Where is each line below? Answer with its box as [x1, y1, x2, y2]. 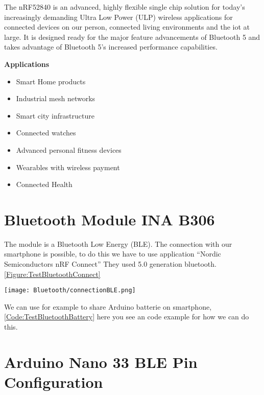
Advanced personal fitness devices [16, 144, 122, 155]
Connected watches [16, 127, 76, 138]
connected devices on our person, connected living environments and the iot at [4, 21, 250, 32]
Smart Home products [16, 76, 86, 86]
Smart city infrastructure [16, 110, 94, 121]
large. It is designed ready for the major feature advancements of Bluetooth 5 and [4, 31, 260, 42]
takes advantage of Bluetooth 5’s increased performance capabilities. [4, 41, 218, 52]
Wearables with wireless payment [16, 161, 120, 172]
